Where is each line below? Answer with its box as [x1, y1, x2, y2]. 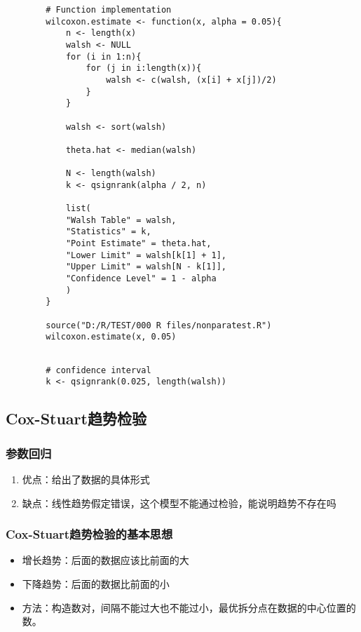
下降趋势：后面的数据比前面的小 [22, 577, 170, 591]
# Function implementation [46, 5, 172, 15]
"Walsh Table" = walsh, [65, 215, 177, 225]
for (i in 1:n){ [65, 51, 142, 62]
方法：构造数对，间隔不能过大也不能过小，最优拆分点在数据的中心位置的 [22, 600, 356, 614]
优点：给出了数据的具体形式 [22, 472, 150, 486]
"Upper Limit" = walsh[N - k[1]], [65, 262, 226, 272]
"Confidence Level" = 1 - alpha [65, 274, 217, 284]
